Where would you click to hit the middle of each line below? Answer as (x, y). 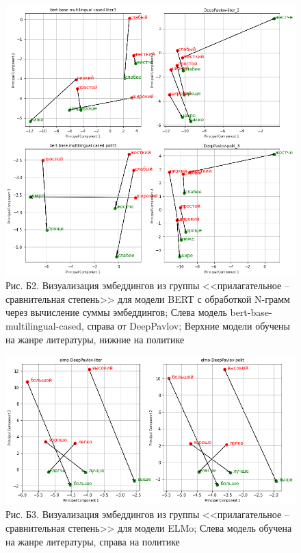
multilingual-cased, (45, 325)
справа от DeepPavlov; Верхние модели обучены (188, 325)
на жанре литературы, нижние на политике (95, 339)
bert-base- (251, 312)
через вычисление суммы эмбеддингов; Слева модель (116, 312)
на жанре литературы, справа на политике (93, 541)
